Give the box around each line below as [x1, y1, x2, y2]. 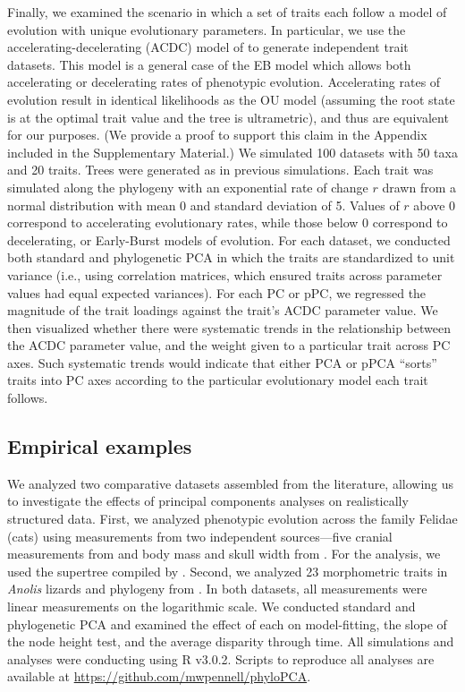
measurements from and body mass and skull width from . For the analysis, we [7, 544, 441, 563]
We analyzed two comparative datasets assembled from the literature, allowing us [7, 474, 454, 492]
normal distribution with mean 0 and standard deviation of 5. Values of [7, 195, 400, 214]
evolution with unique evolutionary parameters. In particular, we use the [7, 20, 406, 38]
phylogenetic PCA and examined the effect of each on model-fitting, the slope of [7, 614, 447, 633]
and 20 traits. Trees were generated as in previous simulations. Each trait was [7, 160, 434, 179]
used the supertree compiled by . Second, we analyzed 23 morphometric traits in [7, 561, 448, 580]
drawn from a [382, 177, 456, 196]
